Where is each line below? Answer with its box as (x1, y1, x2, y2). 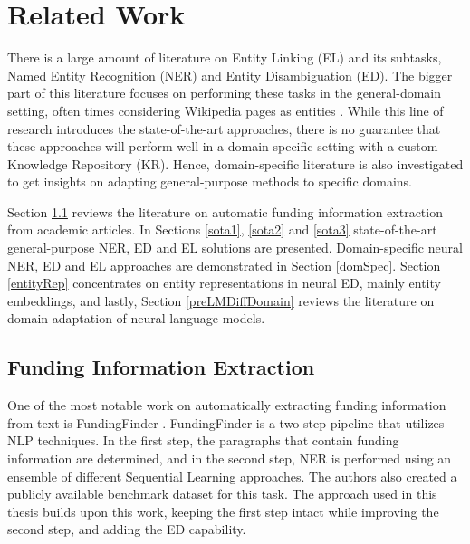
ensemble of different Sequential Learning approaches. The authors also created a (7, 466, 457, 485)
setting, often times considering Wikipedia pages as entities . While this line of (7, 100, 444, 119)
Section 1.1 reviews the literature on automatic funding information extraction (7, 202, 443, 221)
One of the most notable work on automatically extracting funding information (7, 396, 446, 415)
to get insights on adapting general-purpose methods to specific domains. (7, 172, 412, 191)
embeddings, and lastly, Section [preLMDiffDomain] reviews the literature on (7, 291, 435, 310)
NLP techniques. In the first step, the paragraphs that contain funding (7, 431, 399, 450)
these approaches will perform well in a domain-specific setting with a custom (7, 137, 438, 156)
